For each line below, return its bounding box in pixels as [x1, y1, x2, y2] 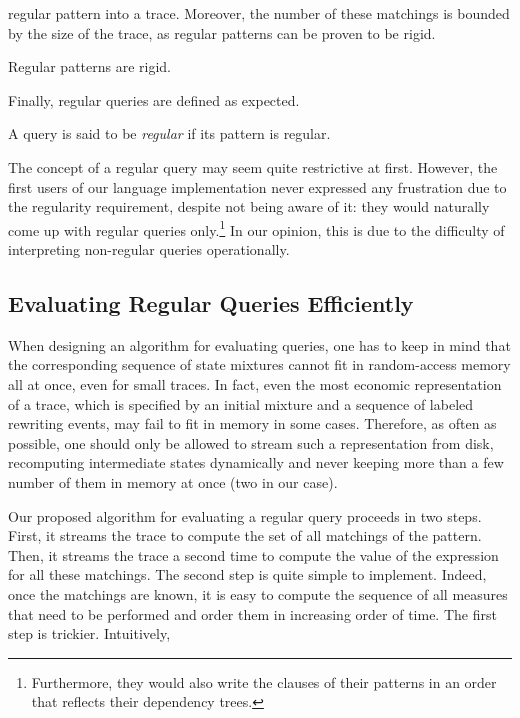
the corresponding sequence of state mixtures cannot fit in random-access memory [8, 354, 511, 375]
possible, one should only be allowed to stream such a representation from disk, [8, 432, 494, 453]
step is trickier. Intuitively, [8, 623, 171, 644]
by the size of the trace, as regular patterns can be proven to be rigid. [8, 22, 436, 43]
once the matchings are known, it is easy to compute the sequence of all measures [8, 583, 508, 604]
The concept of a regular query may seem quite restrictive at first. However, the [8, 156, 498, 177]
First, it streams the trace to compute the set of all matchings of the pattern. [8, 525, 482, 546]
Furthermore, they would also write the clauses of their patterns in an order [31, 671, 497, 692]
